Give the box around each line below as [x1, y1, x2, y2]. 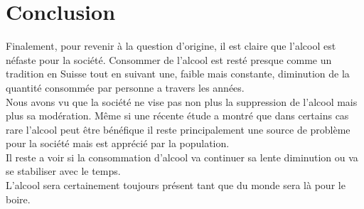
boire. [6, 191, 31, 206]
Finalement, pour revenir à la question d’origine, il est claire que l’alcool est [6, 38, 336, 53]
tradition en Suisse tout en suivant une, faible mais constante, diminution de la [6, 66, 350, 81]
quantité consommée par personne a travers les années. [6, 80, 245, 95]
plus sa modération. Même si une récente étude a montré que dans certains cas [6, 108, 349, 123]
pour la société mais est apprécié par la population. [6, 136, 230, 151]
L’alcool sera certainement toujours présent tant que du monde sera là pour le [6, 178, 346, 193]
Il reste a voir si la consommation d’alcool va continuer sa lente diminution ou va [6, 149, 358, 164]
